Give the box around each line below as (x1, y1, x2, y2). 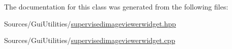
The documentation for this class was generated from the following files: (4, 1, 228, 11)
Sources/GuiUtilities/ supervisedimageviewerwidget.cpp (4, 35, 176, 45)
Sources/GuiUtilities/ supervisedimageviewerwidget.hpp (4, 18, 176, 28)
